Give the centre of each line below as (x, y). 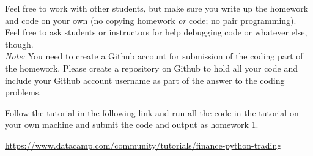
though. (19, 44)
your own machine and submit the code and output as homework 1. (132, 124)
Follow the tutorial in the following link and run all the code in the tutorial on (152, 112)
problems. (23, 92)
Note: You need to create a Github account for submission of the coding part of (154, 56)
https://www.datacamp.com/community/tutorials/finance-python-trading (143, 145)
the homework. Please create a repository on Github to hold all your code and (151, 68)
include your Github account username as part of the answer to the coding (145, 80)
